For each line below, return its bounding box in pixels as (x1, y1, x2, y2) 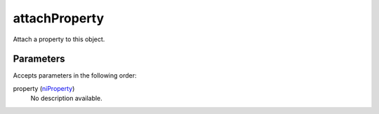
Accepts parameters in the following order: (13, 71, 137, 80)
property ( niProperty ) (13, 84, 75, 92)
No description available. (30, 94, 103, 103)
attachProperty (13, 10, 105, 26)
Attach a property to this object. (13, 35, 105, 43)
